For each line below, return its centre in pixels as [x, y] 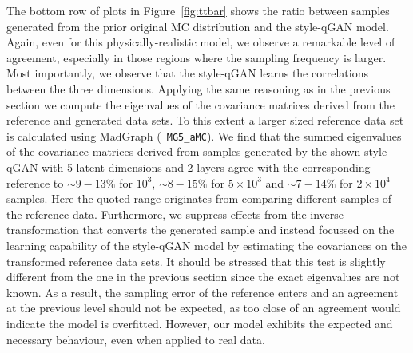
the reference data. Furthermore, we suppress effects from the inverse [175, 214]
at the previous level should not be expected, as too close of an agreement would [204, 308]
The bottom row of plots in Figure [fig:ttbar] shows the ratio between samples [198, 10]
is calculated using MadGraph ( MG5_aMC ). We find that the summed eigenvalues [204, 135]
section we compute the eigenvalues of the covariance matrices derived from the [201, 104]
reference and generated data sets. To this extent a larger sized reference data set [205, 120]
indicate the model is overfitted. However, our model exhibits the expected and [200, 323]
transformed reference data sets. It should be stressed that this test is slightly [196, 261]
